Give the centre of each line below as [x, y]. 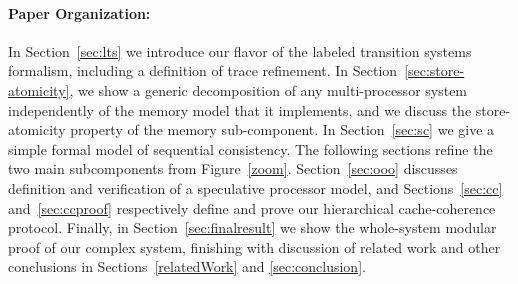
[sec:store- [434, 70]
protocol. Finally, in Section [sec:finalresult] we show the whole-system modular [252, 227]
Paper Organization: [79, 12]
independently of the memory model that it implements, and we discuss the [240, 109]
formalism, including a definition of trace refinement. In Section [203, 70]
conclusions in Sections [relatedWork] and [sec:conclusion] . [187, 266]
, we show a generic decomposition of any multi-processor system [268, 89]
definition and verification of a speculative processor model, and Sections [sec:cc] [255, 187]
